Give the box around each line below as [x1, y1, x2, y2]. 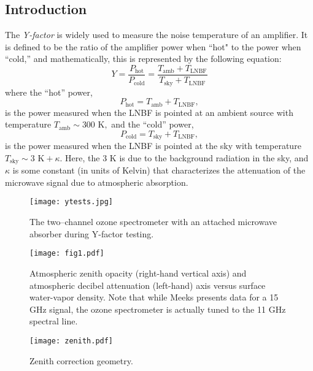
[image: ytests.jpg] [29, 197, 114, 207]
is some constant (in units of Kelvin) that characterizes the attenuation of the [12, 164, 306, 177]
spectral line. [29, 315, 78, 327]
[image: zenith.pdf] [29, 336, 114, 345]
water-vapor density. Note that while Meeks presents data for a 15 [29, 291, 279, 304]
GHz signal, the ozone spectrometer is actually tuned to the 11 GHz [29, 302, 286, 315]
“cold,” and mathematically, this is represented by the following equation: [5, 52, 282, 65]
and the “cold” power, [111, 118, 194, 131]
